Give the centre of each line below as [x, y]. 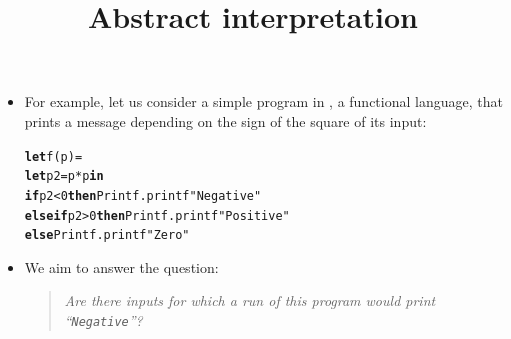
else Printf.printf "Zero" [107, 235]
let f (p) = [53, 156]
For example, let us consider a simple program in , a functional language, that [263, 101]
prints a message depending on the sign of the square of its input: [225, 120]
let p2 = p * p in [64, 176]
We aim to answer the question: [121, 266]
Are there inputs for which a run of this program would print [250, 300]
